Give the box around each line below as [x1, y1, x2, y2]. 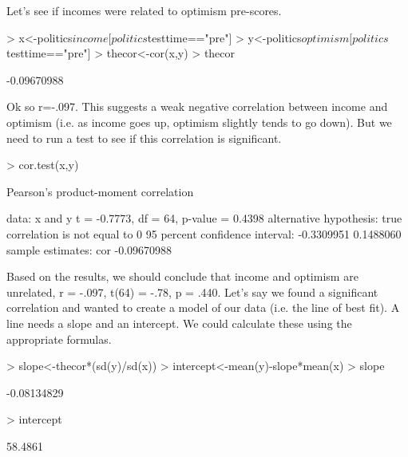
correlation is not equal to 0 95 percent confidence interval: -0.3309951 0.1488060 [6, 225, 402, 242]
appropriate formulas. [6, 330, 112, 347]
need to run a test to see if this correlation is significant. [6, 129, 282, 146]
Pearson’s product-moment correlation [6, 183, 194, 199]
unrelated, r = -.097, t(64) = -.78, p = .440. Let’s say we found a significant [6, 283, 378, 300]
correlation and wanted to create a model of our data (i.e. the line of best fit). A [6, 299, 400, 316]
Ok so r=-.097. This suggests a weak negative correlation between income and [6, 98, 388, 115]
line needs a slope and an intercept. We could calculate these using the [6, 314, 352, 331]
